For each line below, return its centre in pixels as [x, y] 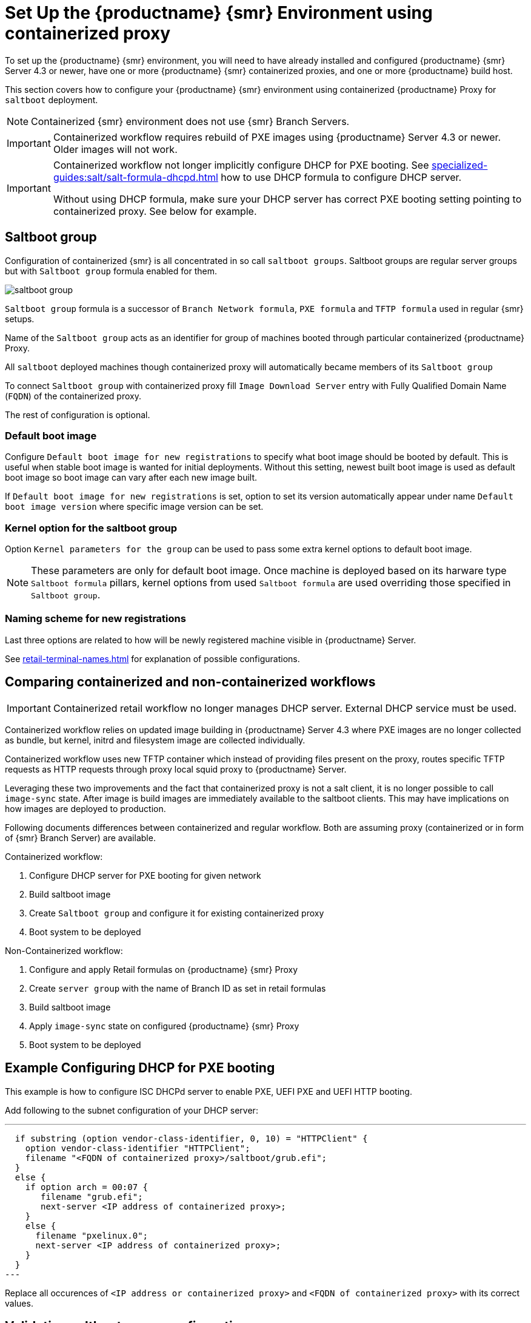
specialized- [459, 165]
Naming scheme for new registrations [95, 619]
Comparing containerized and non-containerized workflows [190, 682]
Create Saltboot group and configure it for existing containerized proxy [177, 913]
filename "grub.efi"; [92, 1196]
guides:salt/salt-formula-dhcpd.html [135, 177]
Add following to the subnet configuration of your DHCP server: [132, 1110]
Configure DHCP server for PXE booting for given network [145, 875]
